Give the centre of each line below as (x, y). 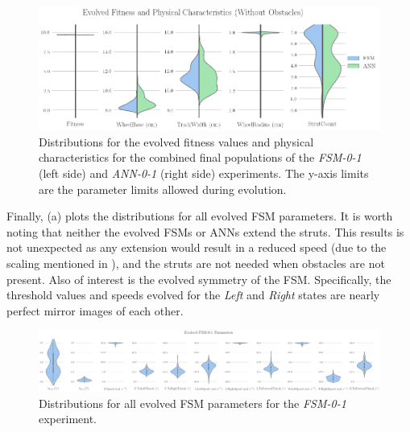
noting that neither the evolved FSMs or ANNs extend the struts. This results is (205, 231)
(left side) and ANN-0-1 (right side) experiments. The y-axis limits (204, 173)
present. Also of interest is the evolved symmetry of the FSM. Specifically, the (199, 279)
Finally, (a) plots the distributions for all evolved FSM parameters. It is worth (200, 216)
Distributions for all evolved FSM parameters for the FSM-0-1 (193, 403)
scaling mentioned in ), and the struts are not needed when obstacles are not (196, 263)
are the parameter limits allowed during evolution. (163, 189)
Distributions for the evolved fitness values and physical (176, 141)
